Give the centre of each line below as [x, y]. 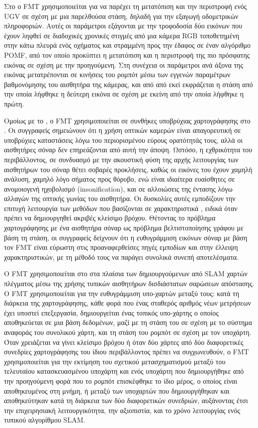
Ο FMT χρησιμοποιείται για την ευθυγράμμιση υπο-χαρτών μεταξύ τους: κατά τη [122, 293]
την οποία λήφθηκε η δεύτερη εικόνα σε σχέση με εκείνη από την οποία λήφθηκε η [124, 94]
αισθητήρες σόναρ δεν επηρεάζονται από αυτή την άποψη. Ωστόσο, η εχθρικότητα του [128, 150]
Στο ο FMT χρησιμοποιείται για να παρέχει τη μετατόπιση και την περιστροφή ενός [126, 6]
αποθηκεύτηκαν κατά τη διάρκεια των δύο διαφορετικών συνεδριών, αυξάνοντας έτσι [126, 400]
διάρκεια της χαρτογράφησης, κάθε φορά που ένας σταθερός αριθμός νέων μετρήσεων [128, 303]
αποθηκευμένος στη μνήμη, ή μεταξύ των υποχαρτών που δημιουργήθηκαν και [117, 390]
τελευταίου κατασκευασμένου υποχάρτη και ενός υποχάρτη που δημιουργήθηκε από [124, 371]
